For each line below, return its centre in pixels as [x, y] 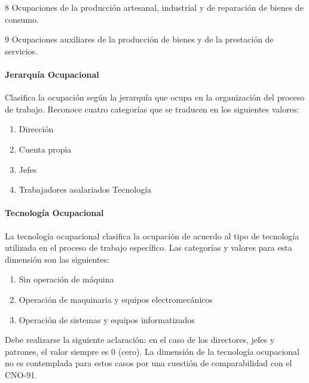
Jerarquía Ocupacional [52, 74]
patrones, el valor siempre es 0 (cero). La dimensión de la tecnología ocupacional [152, 351]
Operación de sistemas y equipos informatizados [107, 319]
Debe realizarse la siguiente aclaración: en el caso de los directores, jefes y [140, 340]
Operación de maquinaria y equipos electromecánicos [116, 299]
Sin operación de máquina [66, 279]
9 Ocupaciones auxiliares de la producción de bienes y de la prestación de [139, 39]
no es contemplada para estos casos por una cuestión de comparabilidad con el [149, 363]
